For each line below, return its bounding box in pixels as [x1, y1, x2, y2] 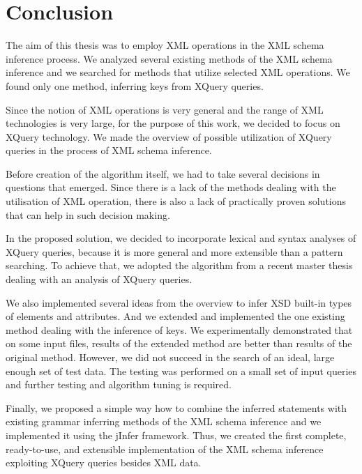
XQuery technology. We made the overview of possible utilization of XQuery [6, 129, 332, 144]
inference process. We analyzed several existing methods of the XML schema [6, 51, 333, 66]
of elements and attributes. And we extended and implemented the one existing [6, 309, 345, 323]
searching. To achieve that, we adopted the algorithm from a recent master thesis [6, 258, 353, 273]
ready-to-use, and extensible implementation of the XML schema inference [6, 441, 324, 456]
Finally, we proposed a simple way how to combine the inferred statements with [6, 400, 347, 415]
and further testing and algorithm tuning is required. [6, 377, 232, 392]
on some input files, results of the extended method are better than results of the [6, 336, 352, 351]
